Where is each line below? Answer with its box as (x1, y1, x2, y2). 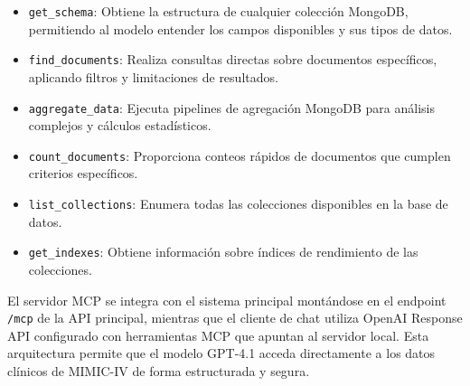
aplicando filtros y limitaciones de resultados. (28, 67, 278, 86)
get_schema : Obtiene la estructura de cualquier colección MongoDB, (28, 2, 409, 20)
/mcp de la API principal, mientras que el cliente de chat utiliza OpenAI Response (7, 308, 463, 327)
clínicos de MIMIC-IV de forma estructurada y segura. (7, 361, 310, 380)
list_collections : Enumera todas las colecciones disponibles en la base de (28, 194, 448, 212)
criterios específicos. (28, 164, 138, 183)
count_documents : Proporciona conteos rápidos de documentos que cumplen (28, 146, 451, 165)
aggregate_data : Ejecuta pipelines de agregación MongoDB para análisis (28, 98, 435, 117)
